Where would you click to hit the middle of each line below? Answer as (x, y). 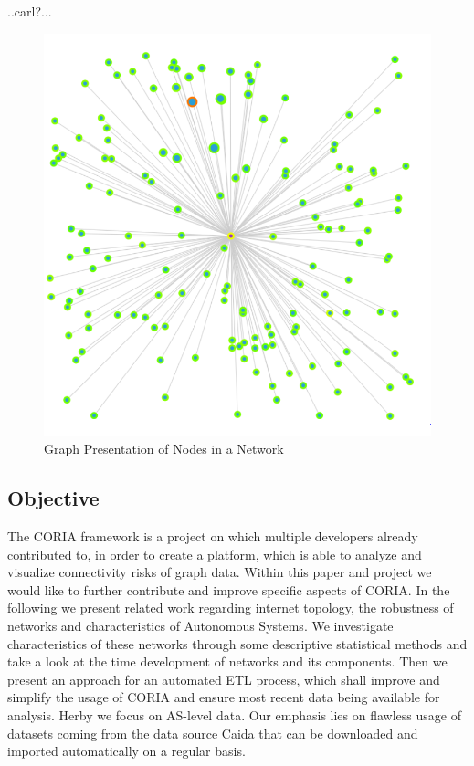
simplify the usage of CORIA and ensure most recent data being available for (224, 697)
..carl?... (30, 11)
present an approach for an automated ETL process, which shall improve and (224, 679)
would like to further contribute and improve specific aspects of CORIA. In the (229, 589)
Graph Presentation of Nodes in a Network (164, 449)
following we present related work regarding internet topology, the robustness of (231, 608)
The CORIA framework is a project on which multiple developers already (213, 536)
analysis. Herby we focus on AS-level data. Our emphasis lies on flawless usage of (234, 715)
